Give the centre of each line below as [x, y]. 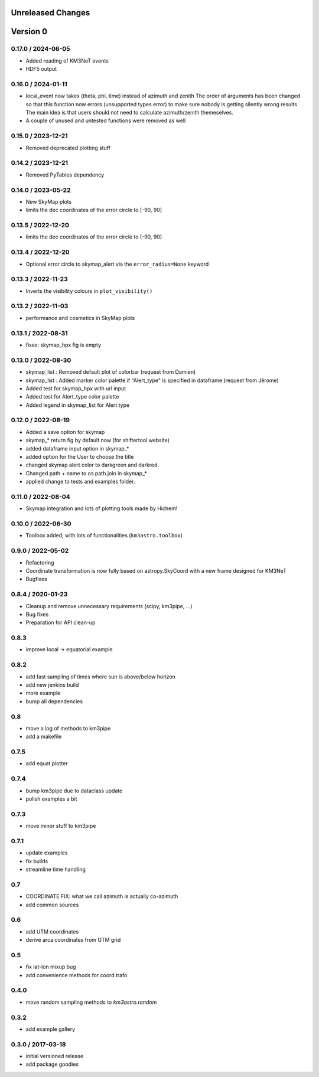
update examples [47, 853]
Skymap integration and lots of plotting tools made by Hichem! [102, 508]
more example [43, 693]
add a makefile [44, 737]
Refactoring [40, 562]
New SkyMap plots [49, 201]
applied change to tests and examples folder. [80, 482]
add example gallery [51, 1029]
